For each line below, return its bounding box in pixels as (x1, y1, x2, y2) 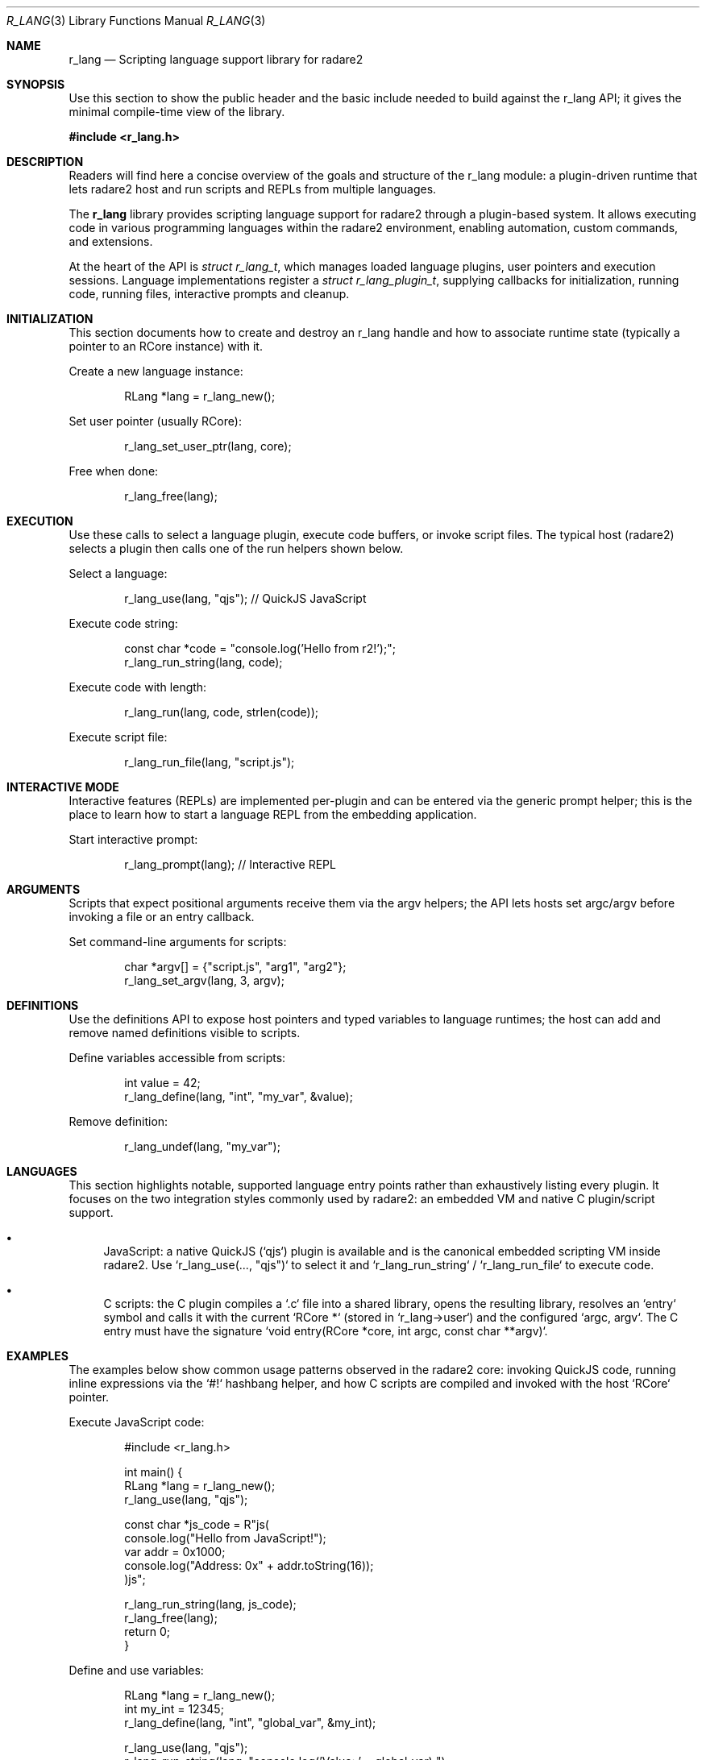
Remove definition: (69, 1115, 168, 1128)
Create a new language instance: (69, 364, 243, 378)
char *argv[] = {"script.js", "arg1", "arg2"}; (124, 960, 347, 973)
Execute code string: (69, 616, 178, 630)
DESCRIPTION (6, 155, 84, 168)
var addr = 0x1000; (124, 1545, 226, 1559)
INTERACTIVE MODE (6, 780, 119, 794)
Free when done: (69, 464, 159, 478)
